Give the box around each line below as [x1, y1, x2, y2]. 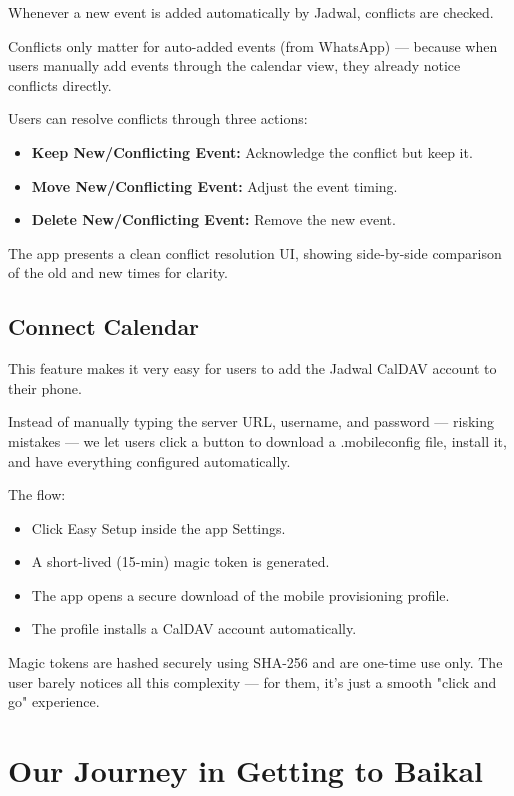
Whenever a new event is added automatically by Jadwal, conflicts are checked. [8, 2, 494, 22]
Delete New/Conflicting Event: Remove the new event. [31, 209, 396, 230]
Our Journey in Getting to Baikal [8, 750, 484, 791]
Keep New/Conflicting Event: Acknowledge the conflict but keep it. [31, 141, 473, 162]
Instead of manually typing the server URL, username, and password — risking [8, 411, 494, 432]
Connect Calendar [8, 311, 200, 342]
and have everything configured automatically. [8, 450, 291, 471]
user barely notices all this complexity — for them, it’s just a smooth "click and [8, 671, 497, 692]
